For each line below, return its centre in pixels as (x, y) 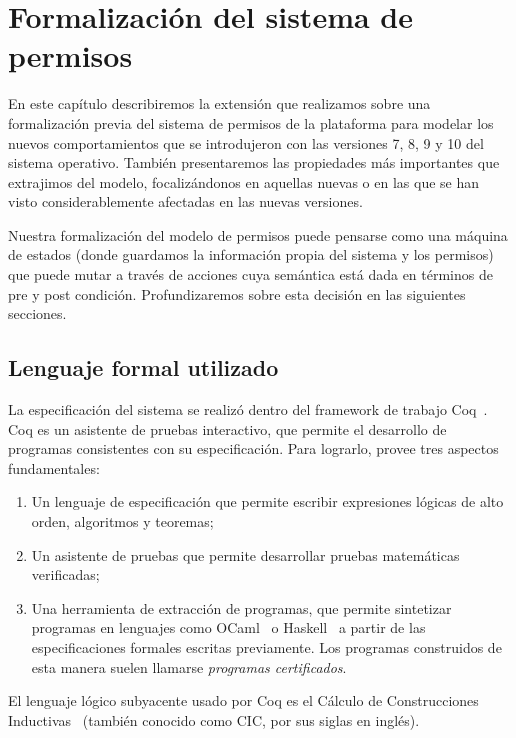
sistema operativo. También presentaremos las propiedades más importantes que (254, 162)
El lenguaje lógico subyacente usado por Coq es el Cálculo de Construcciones (243, 700)
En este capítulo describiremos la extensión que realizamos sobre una (219, 103)
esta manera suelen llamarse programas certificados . (189, 666)
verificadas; (65, 574)
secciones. (37, 313)
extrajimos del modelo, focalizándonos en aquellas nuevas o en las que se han (244, 181)
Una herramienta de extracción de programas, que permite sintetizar (241, 607)
